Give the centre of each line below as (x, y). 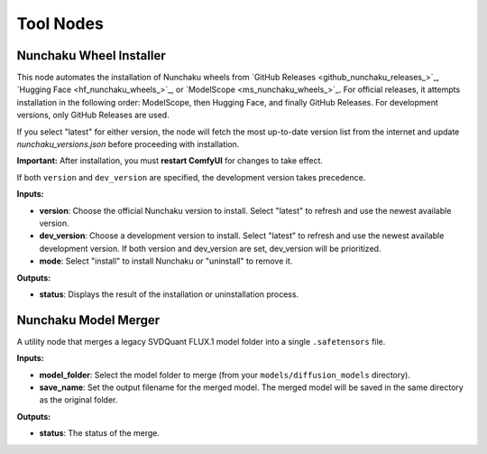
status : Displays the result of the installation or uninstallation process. (169, 294)
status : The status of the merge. (100, 433)
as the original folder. (78, 400)
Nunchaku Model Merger (88, 320)
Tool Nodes (60, 23)
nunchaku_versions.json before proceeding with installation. (128, 144)
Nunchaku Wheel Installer (91, 56)
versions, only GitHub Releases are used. (93, 115)
